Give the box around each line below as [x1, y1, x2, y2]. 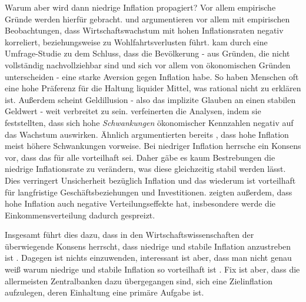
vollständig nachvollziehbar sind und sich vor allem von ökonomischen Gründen [5, 58, 291, 71]
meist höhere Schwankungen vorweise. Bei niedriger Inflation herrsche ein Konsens [5, 140, 301, 152]
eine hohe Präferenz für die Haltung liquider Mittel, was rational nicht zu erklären [5, 82, 301, 94]
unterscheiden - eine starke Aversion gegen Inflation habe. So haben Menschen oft [5, 70, 299, 82]
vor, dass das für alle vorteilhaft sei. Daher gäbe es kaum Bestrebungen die [5, 151, 275, 163]
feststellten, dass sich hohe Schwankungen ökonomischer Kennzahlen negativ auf [5, 116, 294, 128]
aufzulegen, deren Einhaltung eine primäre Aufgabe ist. [5, 286, 204, 298]
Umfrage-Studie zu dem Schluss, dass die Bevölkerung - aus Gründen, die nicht [5, 47, 290, 59]
